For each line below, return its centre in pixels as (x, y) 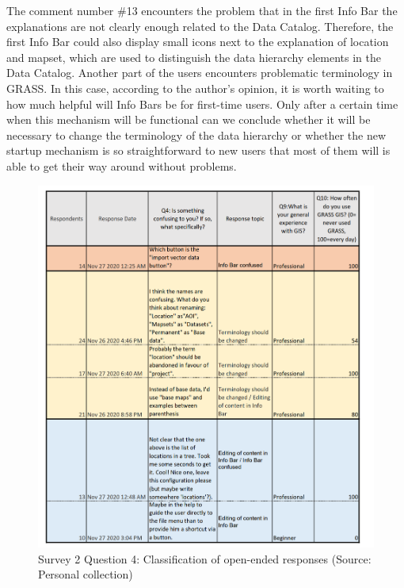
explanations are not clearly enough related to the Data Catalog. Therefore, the (200, 26)
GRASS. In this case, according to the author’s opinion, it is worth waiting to (195, 88)
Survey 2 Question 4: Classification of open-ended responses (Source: (205, 558)
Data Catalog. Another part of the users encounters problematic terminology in (200, 73)
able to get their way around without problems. (122, 165)
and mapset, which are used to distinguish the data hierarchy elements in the (194, 57)
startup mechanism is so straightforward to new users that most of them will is (198, 150)
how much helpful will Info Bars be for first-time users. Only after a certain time (202, 104)
